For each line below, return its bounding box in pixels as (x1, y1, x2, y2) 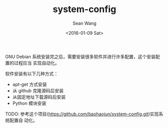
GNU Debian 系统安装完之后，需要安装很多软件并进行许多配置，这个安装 (5, 53, 156, 59)
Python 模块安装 (12, 100, 47, 106)
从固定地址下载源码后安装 (12, 94, 66, 100)
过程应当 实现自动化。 (14, 59, 59, 66)
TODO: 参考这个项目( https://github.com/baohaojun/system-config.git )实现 (5, 111, 159, 117)
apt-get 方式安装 (12, 81, 47, 87)
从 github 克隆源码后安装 (12, 87, 64, 94)
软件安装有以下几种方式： (5, 71, 58, 77)
